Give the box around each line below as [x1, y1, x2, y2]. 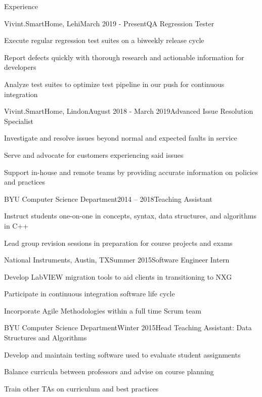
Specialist [4, 115, 34, 126]
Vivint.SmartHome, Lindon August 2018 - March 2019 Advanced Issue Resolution [4, 106, 253, 116]
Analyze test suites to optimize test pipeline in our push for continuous [4, 78, 225, 89]
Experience [4, 1, 38, 11]
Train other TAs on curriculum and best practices [4, 383, 159, 393]
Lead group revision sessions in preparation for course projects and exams [4, 237, 233, 248]
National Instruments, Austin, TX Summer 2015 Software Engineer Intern [4, 254, 230, 265]
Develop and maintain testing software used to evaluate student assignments [4, 349, 241, 360]
